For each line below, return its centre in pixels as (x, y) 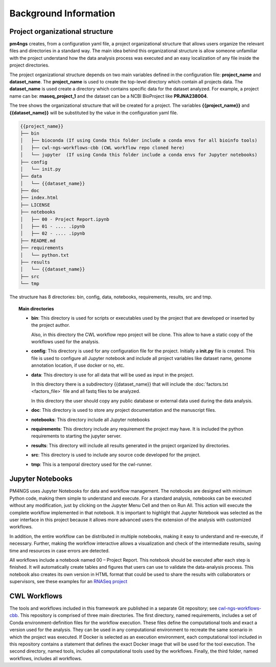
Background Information (62, 13)
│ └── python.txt (44, 255)
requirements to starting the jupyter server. (77, 436)
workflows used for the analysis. (65, 342)
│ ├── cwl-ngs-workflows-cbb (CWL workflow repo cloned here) (102, 148)
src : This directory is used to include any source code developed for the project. (116, 455)
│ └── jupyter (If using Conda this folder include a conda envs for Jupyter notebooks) (139, 155)
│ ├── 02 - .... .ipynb (53, 234)
